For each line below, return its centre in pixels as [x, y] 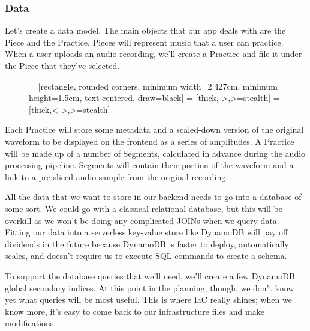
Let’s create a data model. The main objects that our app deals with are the [145, 30]
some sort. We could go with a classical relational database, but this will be [144, 208]
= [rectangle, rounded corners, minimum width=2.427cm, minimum [153, 86]
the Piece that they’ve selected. [62, 65]
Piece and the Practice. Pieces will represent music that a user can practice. [144, 42]
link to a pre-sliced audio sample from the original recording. [117, 176]
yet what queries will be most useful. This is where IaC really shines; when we [148, 299]
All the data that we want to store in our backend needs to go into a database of [153, 197]
